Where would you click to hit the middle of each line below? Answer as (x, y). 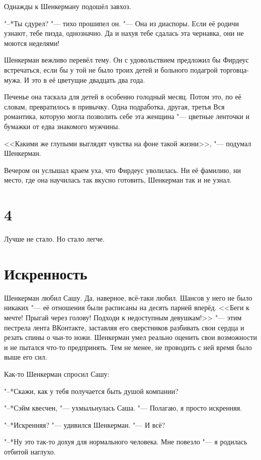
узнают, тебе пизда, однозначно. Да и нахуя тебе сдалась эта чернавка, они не (124, 33)
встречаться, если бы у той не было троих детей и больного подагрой (111, 69)
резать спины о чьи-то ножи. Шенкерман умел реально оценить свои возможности (131, 337)
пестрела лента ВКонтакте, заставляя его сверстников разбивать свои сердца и (124, 327)
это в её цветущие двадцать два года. (88, 79)
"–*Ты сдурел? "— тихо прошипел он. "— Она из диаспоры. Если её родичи (122, 23)
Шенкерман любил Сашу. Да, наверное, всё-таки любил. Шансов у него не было (128, 297)
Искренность (46, 273)
